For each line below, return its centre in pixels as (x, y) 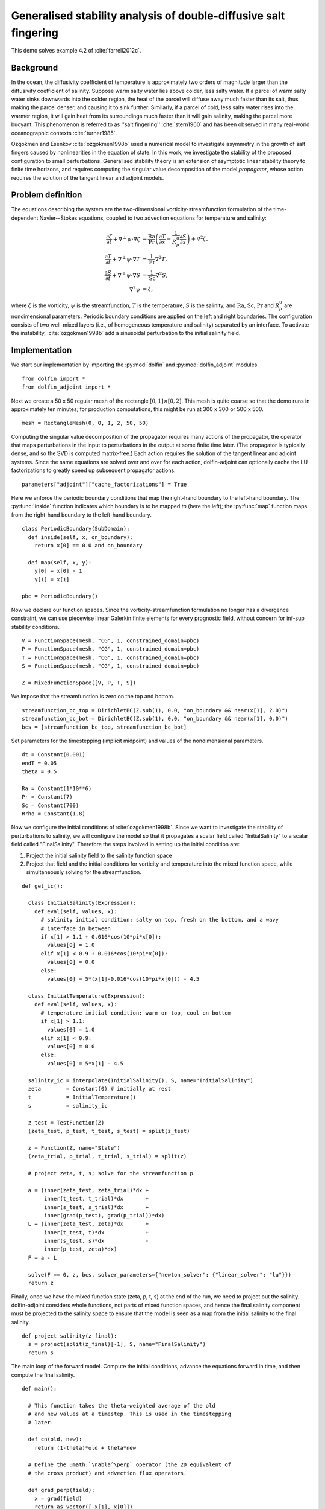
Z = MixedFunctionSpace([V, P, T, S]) (79, 683)
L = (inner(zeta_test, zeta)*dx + (88, 1224)
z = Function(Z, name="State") (74, 1148)
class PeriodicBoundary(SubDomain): (76, 529)
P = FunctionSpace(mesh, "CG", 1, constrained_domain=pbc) (111, 649)
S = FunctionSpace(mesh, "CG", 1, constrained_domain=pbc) (111, 666)
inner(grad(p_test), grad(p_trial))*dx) (104, 1215)
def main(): (39, 1389)
